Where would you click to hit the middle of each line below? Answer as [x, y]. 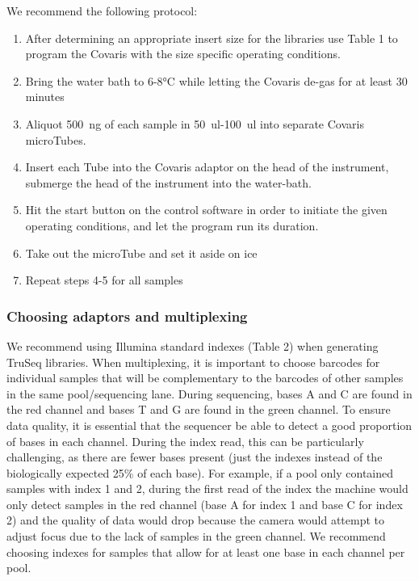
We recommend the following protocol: [102, 11]
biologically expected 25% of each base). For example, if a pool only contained [200, 472]
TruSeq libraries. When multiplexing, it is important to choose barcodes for [193, 362]
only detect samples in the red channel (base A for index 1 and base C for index [205, 504]
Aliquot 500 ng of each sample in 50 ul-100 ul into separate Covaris [195, 123]
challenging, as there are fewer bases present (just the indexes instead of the [195, 457]
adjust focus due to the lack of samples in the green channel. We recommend [196, 536]
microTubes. [56, 139]
